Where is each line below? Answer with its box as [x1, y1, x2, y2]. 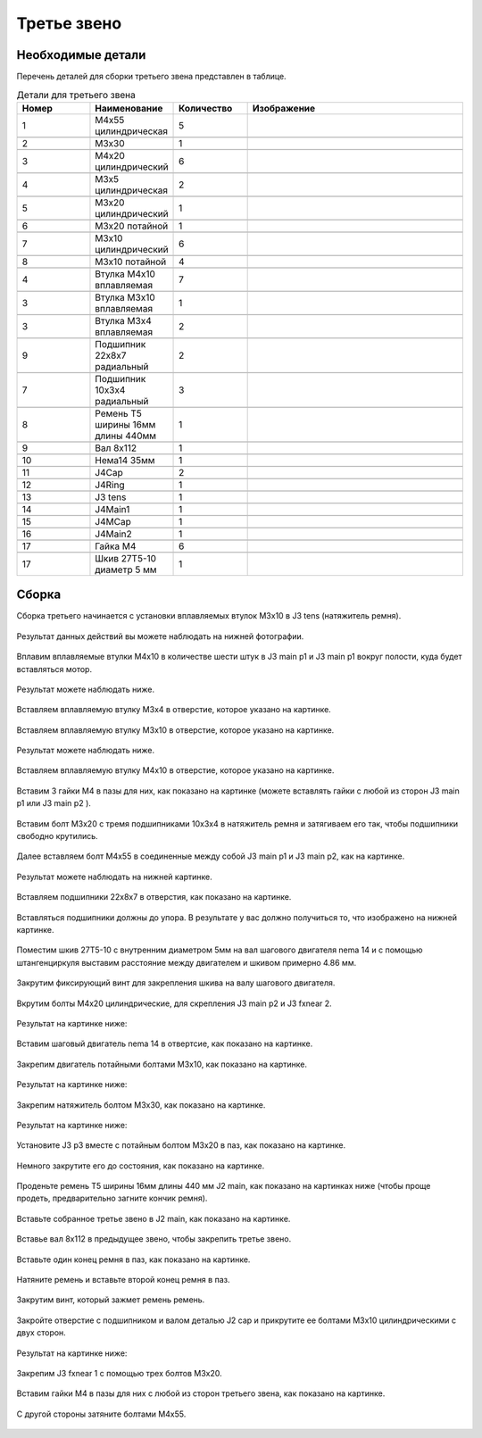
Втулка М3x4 [95, 314, 152, 327]
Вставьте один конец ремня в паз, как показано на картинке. [16, 1254, 251, 1265]
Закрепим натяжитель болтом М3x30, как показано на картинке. [16, 1099, 266, 1110]
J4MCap [95, 515, 131, 528]
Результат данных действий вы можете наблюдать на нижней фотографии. [16, 630, 304, 642]
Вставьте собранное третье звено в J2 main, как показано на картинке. [16, 1213, 291, 1224]
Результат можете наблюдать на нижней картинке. [16, 871, 213, 882]
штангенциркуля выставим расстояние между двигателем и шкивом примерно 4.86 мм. [16, 957, 357, 968]
